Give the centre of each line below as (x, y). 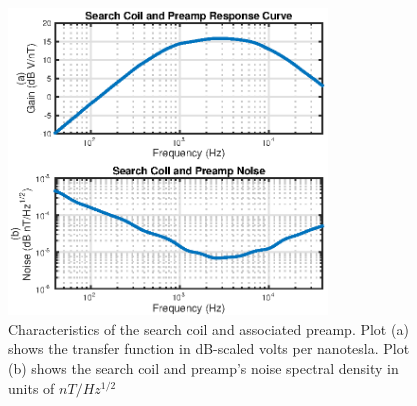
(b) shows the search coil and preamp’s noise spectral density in (203, 367)
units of (31, 387)
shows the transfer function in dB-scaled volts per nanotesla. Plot (209, 348)
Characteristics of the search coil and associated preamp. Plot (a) (208, 328)
